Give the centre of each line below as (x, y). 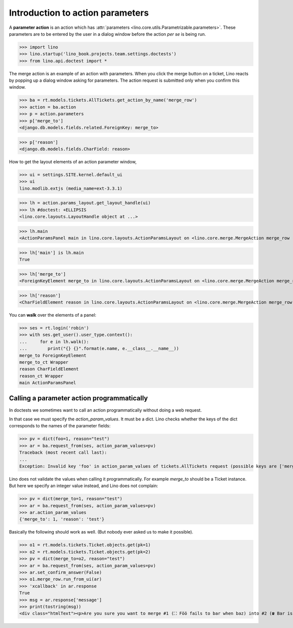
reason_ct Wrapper (41, 376)
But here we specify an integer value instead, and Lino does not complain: (84, 486)
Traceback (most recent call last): (63, 453)
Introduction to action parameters (79, 13)
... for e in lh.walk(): (54, 342)
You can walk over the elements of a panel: (53, 315)
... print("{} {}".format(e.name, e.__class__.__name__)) (99, 349)
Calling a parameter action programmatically (79, 398)
